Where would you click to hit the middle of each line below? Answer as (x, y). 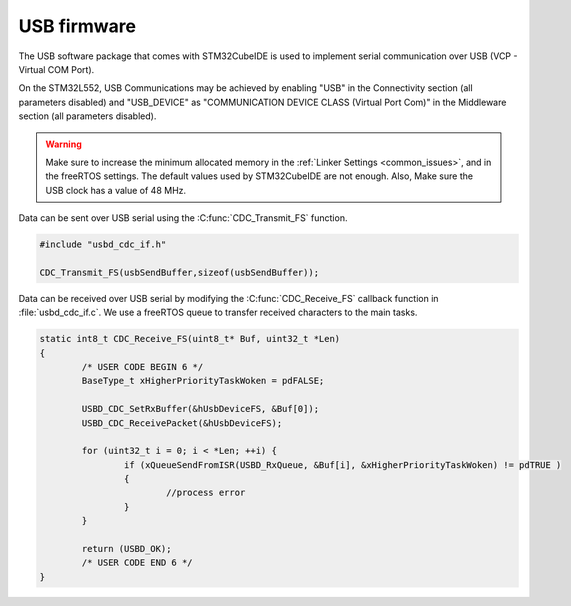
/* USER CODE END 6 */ (137, 563)
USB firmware (77, 26)
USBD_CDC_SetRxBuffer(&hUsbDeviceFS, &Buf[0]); (200, 409)
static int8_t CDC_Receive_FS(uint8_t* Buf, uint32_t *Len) (190, 339)
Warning (63, 144)
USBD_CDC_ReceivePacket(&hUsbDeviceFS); (182, 423)
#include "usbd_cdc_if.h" (103, 244)
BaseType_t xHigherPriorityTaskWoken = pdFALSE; (203, 381)
